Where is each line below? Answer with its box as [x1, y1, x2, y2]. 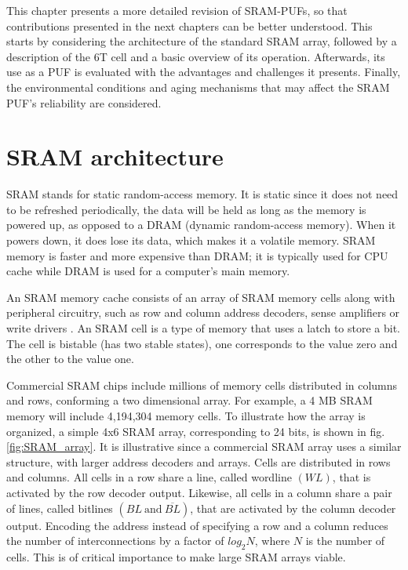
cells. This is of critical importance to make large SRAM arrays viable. [6, 548, 346, 565]
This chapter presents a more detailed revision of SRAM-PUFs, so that [6, 2, 348, 18]
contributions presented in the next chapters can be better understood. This [6, 17, 373, 34]
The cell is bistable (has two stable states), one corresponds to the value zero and [6, 335, 398, 351]
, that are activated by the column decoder [190, 499, 396, 516]
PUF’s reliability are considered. [6, 94, 162, 111]
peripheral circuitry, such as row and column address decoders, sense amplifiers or [6, 304, 400, 321]
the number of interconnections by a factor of [6, 532, 224, 549]
